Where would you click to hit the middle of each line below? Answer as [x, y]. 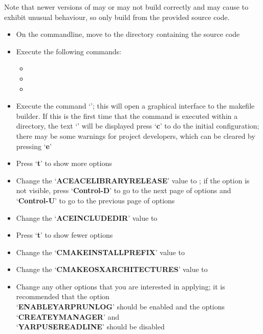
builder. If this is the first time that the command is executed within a [127, 116]
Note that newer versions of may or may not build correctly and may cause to [126, 7]
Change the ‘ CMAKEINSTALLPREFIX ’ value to [100, 252]
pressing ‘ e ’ [34, 146]
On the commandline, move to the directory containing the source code [128, 34]
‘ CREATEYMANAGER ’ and [68, 316]
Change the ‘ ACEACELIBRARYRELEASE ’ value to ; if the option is [133, 180]
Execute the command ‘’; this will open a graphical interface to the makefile [135, 106]
